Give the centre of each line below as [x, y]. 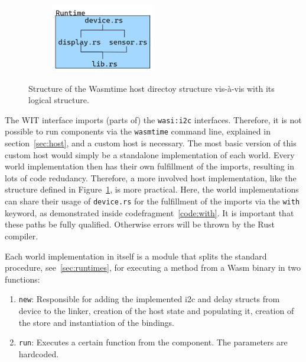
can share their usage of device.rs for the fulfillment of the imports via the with [152, 201]
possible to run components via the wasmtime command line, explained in [138, 131]
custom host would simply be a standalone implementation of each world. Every [150, 154]
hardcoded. [39, 353]
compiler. [22, 236]
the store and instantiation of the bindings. [96, 322]
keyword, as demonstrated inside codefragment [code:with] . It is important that [149, 212]
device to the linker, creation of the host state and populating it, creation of [156, 310]
